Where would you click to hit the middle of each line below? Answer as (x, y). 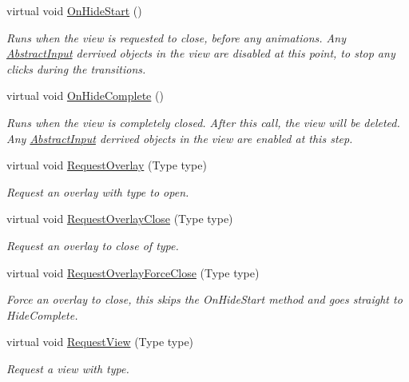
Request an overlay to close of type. (93, 245)
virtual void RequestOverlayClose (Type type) (120, 219)
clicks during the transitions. (76, 68)
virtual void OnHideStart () (74, 10)
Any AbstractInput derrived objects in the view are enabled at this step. (180, 138)
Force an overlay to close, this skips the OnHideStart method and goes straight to (204, 299)
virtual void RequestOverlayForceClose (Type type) (133, 272)
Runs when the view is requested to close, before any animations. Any (176, 37)
